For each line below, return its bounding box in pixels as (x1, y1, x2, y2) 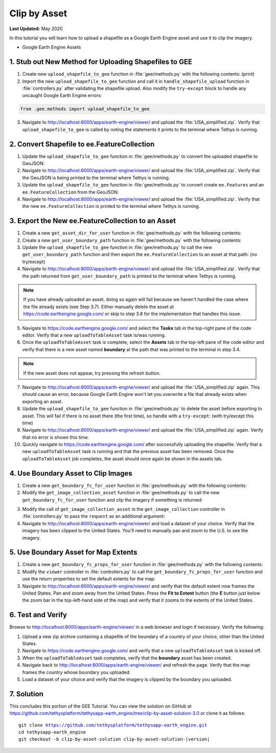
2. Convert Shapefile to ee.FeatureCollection (9, 139, 155, 148)
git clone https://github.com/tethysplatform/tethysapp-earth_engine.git (18, 722, 208, 728)
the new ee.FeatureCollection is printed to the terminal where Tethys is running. (22, 203, 200, 209)
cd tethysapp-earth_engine (18, 730, 86, 735)
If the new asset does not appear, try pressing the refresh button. (23, 370, 161, 376)
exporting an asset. (22, 398, 63, 405)
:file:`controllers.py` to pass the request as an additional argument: (22, 513, 166, 520)
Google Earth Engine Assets (22, 44, 81, 51)
